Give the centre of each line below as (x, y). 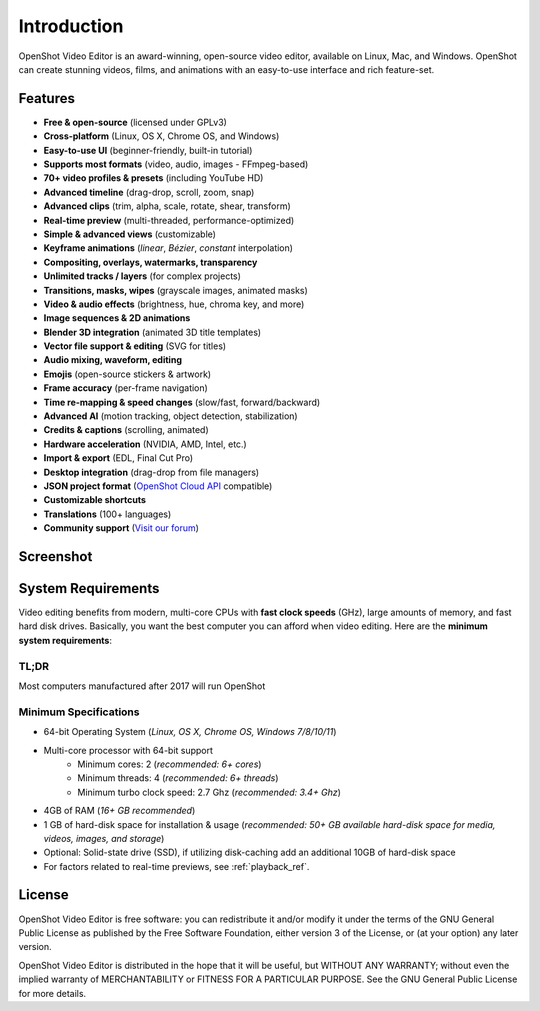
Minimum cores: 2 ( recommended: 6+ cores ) (169, 764)
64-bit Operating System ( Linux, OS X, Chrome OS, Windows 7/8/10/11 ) (190, 732)
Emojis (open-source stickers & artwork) (127, 374)
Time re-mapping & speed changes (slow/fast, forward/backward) (182, 402)
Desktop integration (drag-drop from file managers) (151, 472)
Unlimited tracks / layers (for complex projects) (142, 276)
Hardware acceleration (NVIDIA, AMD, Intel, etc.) (145, 444)
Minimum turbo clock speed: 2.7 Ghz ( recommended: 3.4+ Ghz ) (209, 792)
